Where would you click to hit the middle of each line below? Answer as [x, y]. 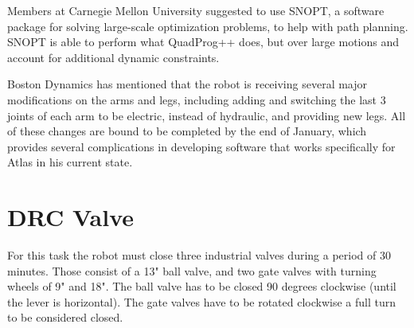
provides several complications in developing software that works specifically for [201, 146]
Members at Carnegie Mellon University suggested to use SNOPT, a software [196, 10]
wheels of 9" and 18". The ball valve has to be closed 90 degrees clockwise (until [202, 286]
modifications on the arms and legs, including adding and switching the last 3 [197, 99]
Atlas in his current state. [70, 162]
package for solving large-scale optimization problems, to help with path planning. [208, 26]
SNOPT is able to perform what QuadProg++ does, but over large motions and [203, 42]
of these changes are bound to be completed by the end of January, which [187, 131]
